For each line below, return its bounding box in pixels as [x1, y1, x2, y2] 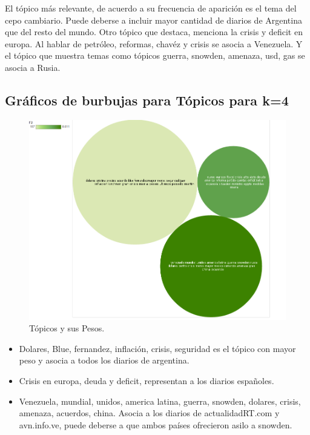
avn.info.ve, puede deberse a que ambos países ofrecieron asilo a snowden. [19, 418, 292, 431]
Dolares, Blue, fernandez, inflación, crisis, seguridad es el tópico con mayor [19, 342, 296, 354]
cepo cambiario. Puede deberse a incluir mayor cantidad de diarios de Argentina [5, 13, 302, 26]
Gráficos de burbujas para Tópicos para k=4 [5, 90, 289, 109]
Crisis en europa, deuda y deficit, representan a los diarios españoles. [19, 374, 274, 387]
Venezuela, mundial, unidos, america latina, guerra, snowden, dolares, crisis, [19, 394, 301, 407]
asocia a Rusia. [5, 61, 61, 73]
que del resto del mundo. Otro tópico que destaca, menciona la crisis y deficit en [5, 25, 303, 38]
